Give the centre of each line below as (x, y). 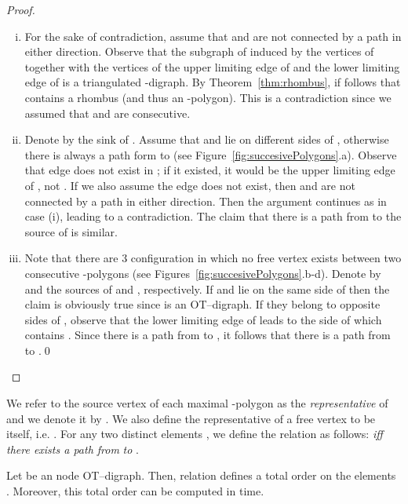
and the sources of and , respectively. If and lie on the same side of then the (207, 289)
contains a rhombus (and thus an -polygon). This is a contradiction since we (208, 97)
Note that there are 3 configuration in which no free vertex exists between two (213, 258)
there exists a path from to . (73, 449)
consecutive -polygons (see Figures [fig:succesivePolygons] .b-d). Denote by (203, 273)
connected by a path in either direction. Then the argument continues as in (206, 201)
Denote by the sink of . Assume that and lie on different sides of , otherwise (207, 139)
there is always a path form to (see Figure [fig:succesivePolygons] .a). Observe (211, 154)
